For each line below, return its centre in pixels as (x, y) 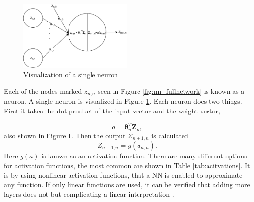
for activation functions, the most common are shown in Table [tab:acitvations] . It (127, 165)
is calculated (170, 135)
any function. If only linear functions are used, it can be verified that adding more (127, 184)
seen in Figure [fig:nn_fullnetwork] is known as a (171, 91)
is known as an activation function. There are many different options (144, 156)
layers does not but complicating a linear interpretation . (89, 194)
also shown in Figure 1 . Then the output (65, 135)
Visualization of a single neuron (71, 75)
